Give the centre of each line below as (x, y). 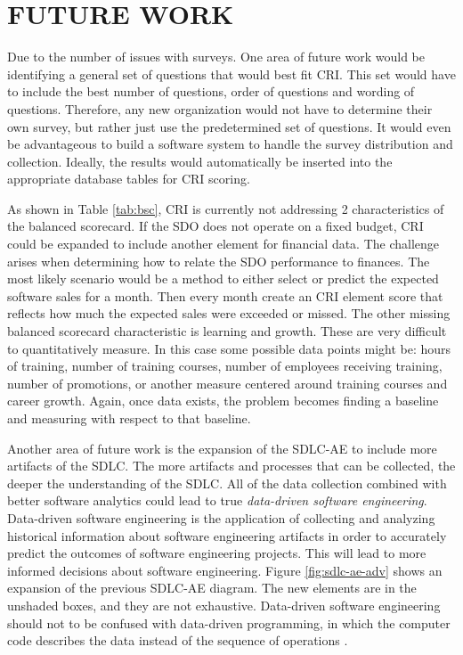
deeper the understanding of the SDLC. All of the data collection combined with (227, 483)
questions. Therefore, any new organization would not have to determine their (220, 108)
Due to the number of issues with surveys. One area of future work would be (216, 57)
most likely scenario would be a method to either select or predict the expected (223, 278)
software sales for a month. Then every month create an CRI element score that (225, 295)
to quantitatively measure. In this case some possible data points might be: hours (229, 348)
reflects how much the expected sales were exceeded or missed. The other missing (229, 313)
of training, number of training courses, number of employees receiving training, (225, 366)
